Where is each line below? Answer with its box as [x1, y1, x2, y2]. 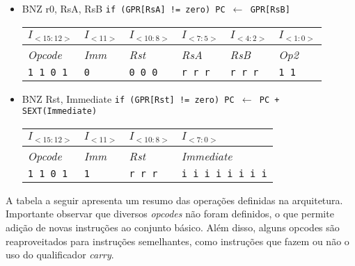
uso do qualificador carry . [6, 247, 114, 262]
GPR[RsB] [250, 5, 290, 15]
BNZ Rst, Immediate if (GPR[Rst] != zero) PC [22, 91, 235, 106]
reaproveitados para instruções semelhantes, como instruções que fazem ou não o [6, 233, 349, 248]
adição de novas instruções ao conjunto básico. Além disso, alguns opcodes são [6, 220, 340, 235]
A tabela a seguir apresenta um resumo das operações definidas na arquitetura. [6, 192, 343, 207]
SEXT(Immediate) [22, 106, 97, 117]
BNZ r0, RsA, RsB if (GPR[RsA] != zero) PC [22, 1, 226, 15]
